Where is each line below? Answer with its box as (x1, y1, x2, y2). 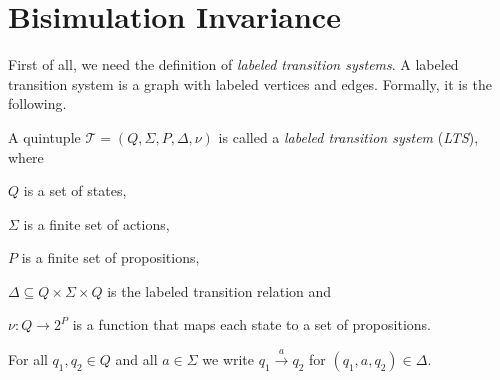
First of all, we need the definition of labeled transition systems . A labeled (8, 54, 459, 75)
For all (8, 348, 48, 369)
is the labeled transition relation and (107, 280, 332, 301)
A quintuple (8, 126, 81, 147)
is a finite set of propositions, (21, 247, 200, 268)
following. (8, 93, 67, 114)
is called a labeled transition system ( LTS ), (218, 126, 479, 147)
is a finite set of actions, (23, 213, 170, 234)
